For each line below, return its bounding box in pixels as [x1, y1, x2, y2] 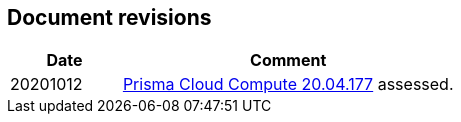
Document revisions [7, 5, 212, 30]
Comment [250, 50, 327, 71]
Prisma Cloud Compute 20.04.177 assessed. [122, 74, 454, 95]
